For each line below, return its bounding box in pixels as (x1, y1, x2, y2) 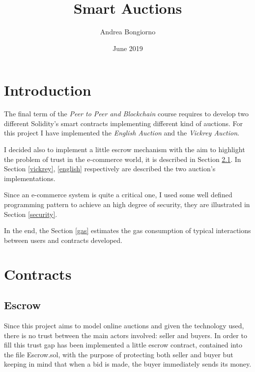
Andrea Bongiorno (100, 27, 156, 37)
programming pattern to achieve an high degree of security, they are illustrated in (4, 199, 250, 209)
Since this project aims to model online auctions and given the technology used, (4, 320, 244, 330)
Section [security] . (4, 209, 57, 219)
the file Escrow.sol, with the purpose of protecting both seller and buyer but (4, 349, 233, 359)
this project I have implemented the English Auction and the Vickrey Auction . (4, 128, 239, 138)
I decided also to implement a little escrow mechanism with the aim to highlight (4, 144, 245, 155)
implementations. (4, 173, 56, 183)
